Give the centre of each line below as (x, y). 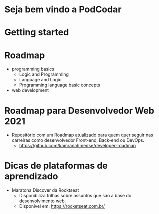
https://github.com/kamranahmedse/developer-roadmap (78, 146)
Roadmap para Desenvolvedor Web (79, 111)
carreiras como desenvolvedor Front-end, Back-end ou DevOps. (78, 140)
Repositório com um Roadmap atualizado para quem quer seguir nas (82, 135)
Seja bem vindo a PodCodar (63, 9)
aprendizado (31, 177)
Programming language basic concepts (60, 85)
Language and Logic (40, 80)
